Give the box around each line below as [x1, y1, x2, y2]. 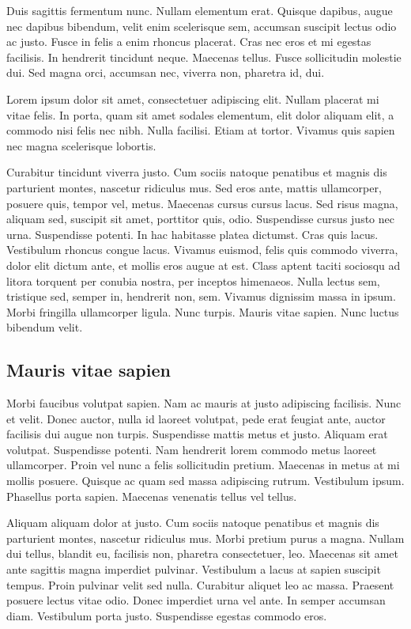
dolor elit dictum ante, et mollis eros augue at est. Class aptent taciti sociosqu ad [6, 256, 401, 273]
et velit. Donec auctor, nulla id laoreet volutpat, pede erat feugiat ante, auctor [6, 410, 386, 426]
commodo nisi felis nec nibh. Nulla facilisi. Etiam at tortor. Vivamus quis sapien [6, 122, 395, 138]
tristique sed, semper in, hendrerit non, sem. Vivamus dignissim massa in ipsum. [6, 288, 396, 305]
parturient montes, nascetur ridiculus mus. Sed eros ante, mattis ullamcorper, [6, 179, 382, 195]
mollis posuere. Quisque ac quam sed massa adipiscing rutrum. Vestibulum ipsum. [6, 472, 405, 489]
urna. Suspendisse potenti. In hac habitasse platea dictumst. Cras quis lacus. [6, 225, 379, 242]
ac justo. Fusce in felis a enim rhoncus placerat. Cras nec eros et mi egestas [6, 33, 371, 50]
